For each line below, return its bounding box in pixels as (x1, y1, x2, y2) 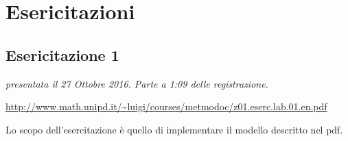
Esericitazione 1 (5, 44, 119, 65)
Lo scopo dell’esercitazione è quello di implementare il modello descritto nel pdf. (5, 122, 343, 136)
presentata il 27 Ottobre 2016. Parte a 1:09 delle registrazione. (5, 76, 268, 90)
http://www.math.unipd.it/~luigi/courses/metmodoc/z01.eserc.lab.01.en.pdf (5, 99, 327, 114)
